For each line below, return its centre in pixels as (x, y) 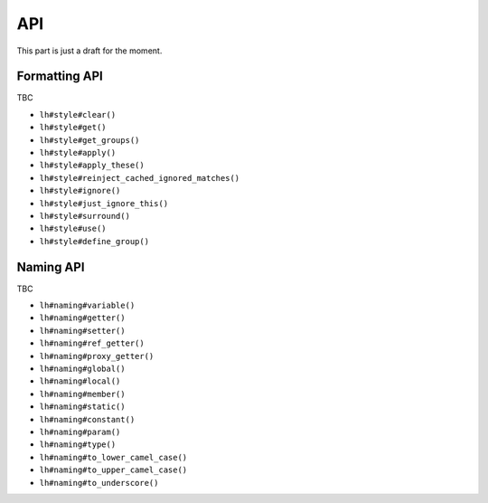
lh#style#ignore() (80, 191)
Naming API (51, 267)
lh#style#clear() (78, 114)
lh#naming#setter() (82, 331)
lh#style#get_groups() (89, 140)
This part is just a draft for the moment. (89, 51)
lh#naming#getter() (82, 318)
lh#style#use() (73, 229)
